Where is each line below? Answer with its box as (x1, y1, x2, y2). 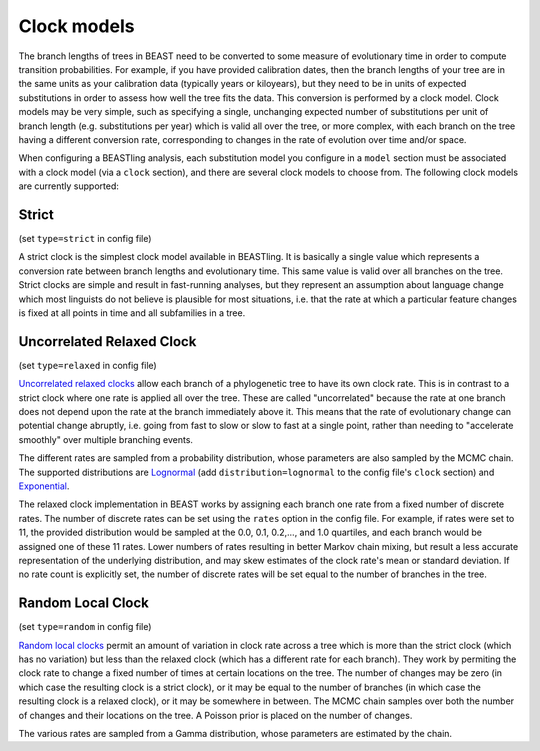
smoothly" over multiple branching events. (18, 433, 194, 445)
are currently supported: (18, 180, 119, 192)
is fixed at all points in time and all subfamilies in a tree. (18, 306, 246, 319)
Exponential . (18, 480, 70, 492)
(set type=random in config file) (18, 621, 152, 633)
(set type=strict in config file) (18, 232, 152, 244)
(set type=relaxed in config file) (18, 359, 157, 371)
